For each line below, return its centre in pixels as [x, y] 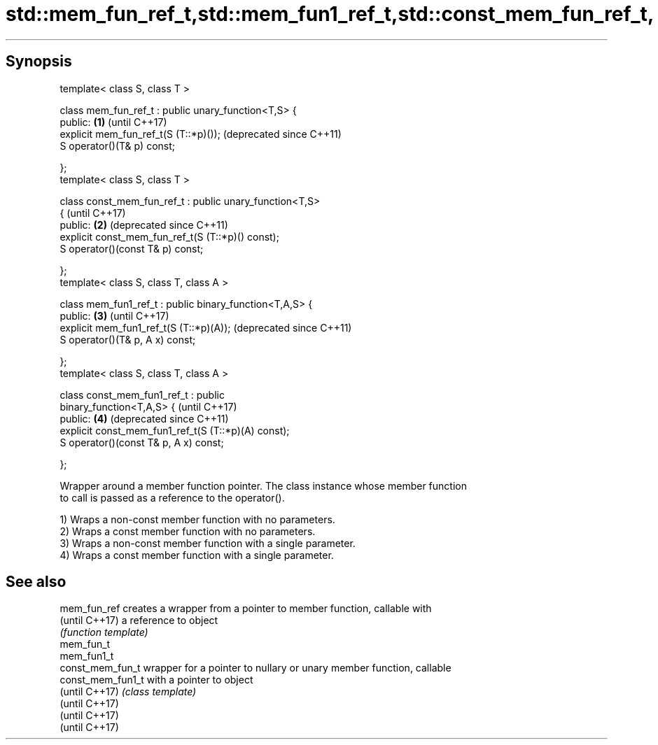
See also [36, 582]
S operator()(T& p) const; [117, 146]
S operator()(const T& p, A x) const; [142, 442]
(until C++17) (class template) [128, 692]
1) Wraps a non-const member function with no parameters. [197, 519]
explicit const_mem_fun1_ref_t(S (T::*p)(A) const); [175, 430]
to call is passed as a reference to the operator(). [172, 497]
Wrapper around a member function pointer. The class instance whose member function [263, 485]
